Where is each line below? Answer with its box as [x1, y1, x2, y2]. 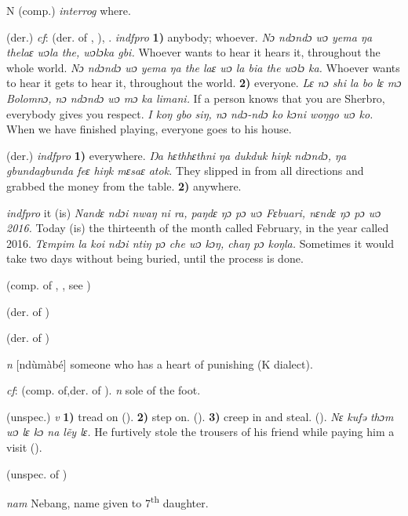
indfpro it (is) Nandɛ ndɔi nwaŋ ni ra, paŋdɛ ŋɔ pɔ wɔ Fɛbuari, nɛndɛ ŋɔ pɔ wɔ [6, 204, 381, 220]
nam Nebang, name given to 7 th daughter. [6, 492, 209, 511]
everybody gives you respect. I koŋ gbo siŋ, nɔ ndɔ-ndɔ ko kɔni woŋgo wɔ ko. [6, 105, 373, 122]
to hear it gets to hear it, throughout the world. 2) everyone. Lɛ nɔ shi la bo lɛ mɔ [6, 74, 402, 91]
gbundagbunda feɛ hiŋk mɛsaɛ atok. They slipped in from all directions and [6, 162, 364, 179]
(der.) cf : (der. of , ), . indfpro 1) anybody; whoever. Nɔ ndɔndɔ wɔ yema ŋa [6, 28, 373, 45]
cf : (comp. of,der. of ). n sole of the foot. [6, 382, 201, 398]
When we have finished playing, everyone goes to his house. [6, 121, 292, 137]
